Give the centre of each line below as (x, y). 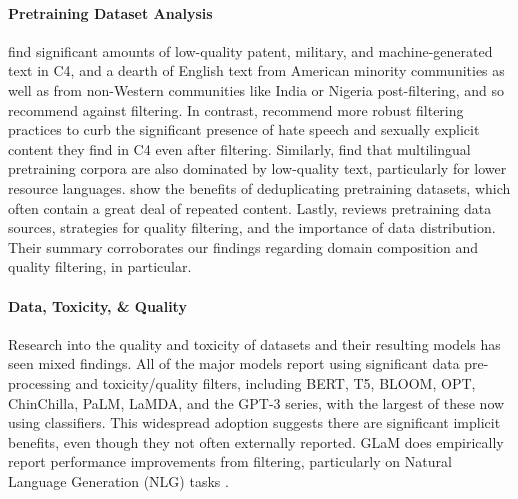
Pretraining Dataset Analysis (110, 12)
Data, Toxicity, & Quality (97, 305)
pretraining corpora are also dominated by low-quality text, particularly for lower (257, 168)
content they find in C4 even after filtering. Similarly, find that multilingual (239, 148)
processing (39, 382)
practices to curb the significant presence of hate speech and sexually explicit (244, 129)
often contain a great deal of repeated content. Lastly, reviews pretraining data (250, 207)
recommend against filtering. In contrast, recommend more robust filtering (236, 109)
